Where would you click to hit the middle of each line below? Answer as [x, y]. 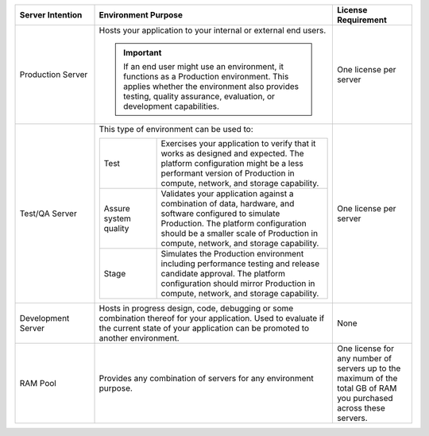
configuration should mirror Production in [238, 284]
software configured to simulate [220, 213]
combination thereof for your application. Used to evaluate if [212, 318]
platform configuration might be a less [232, 163]
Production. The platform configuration [234, 224]
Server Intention [51, 15]
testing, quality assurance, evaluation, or [199, 96]
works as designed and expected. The [233, 153]
